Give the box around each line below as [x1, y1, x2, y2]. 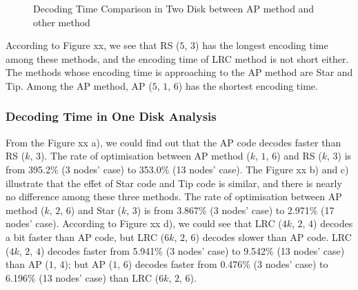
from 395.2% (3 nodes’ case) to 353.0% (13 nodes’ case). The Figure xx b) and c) [6, 162, 349, 176]
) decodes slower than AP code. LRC [195, 229, 352, 244]
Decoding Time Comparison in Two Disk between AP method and [33, 1, 315, 15]
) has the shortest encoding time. [178, 78, 318, 93]
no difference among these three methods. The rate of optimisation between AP [6, 189, 342, 204]
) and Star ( [70, 202, 121, 217]
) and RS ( [277, 148, 322, 163]
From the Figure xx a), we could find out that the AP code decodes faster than [6, 135, 341, 149]
